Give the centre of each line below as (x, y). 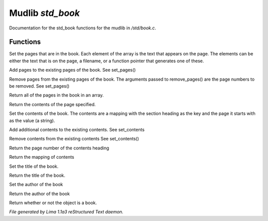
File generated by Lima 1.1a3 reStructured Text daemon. (66, 212)
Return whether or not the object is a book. (53, 203)
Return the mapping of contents (42, 157)
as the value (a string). (32, 120)
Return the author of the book (39, 194)
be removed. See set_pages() (39, 86)
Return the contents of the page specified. (53, 104)
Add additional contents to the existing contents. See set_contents (77, 129)
